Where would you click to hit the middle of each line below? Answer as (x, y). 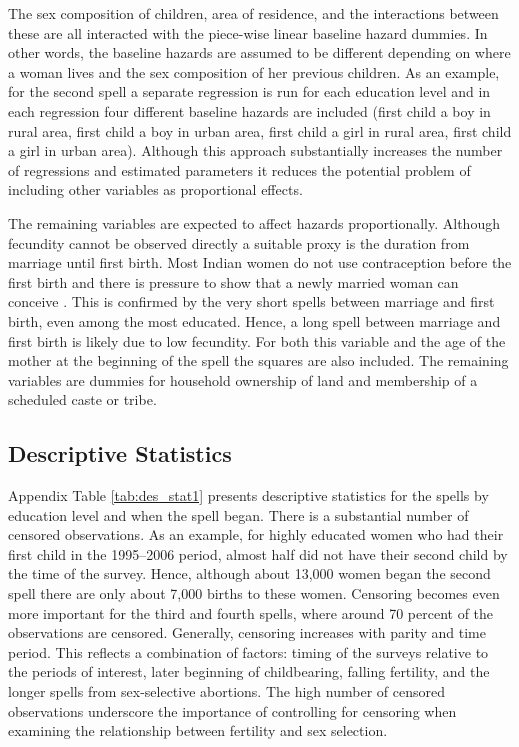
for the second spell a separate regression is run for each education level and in (249, 91)
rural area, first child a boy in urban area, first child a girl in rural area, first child (260, 130)
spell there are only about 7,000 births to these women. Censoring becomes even (254, 593)
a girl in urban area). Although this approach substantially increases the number (255, 150)
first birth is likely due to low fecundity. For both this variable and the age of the (257, 340)
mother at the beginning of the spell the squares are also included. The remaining (258, 360)
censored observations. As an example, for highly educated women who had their (256, 534)
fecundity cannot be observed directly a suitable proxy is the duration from (239, 242)
